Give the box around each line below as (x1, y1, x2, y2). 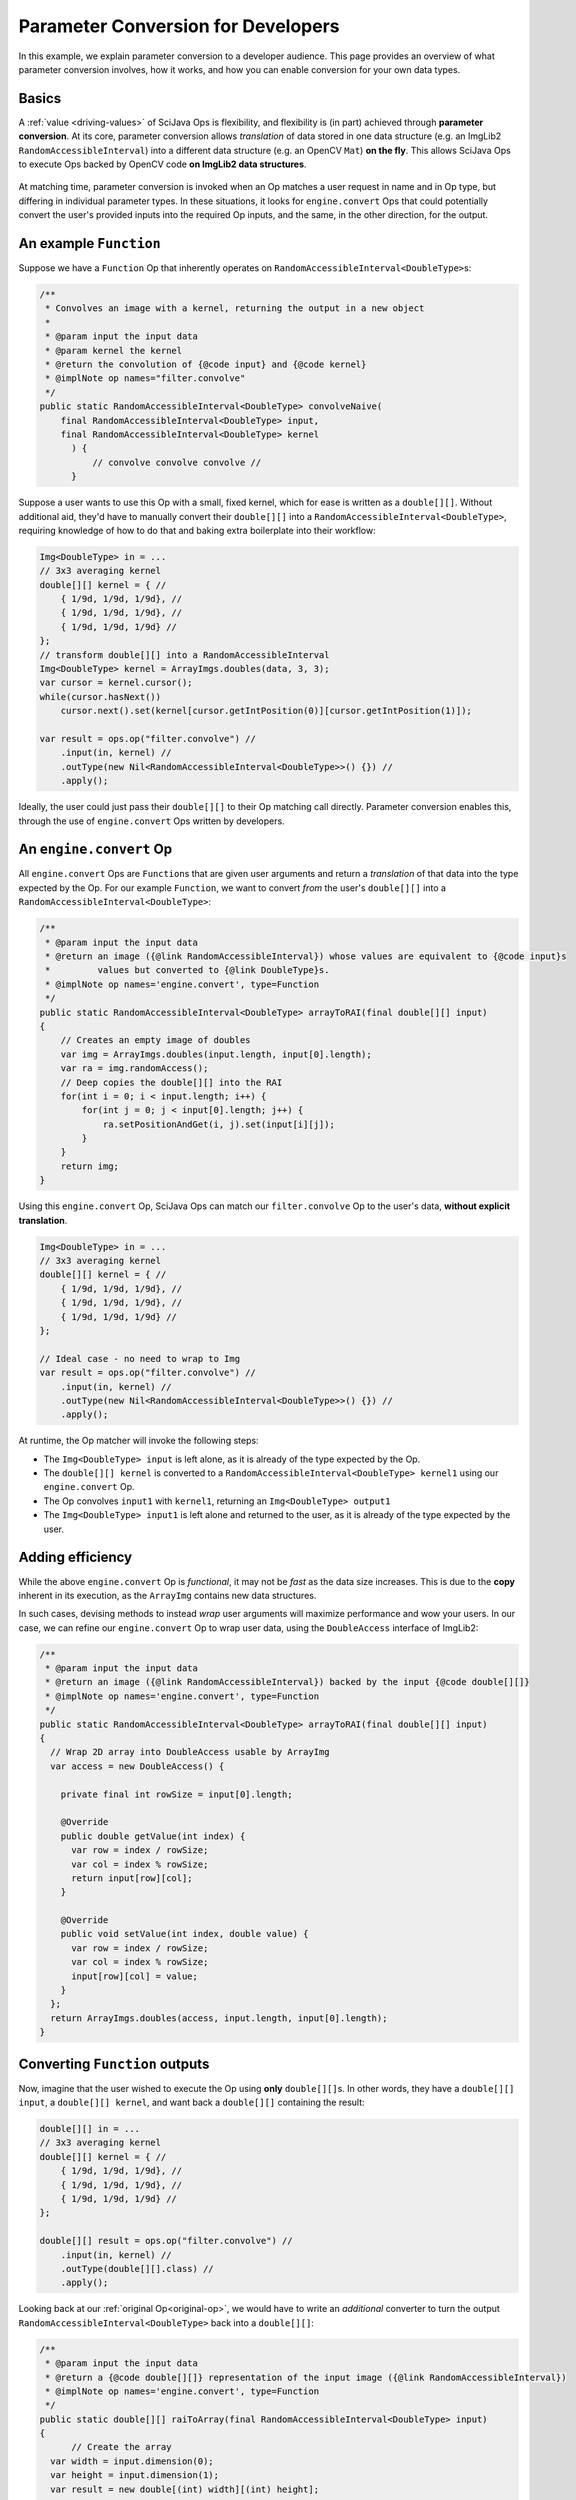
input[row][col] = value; (71, 1970, 199, 1982)
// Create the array (71, 2441, 172, 2453)
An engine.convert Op (18, 841, 173, 858)
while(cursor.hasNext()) (39, 691, 162, 702)
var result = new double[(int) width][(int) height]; (50, 2483, 320, 2495)
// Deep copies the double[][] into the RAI (60, 1076, 283, 1088)
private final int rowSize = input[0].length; (60, 1788, 294, 1800)
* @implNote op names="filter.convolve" (45, 373, 246, 384)
